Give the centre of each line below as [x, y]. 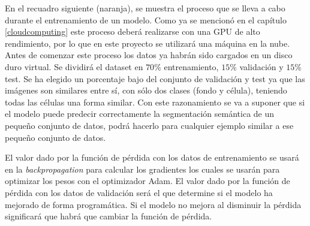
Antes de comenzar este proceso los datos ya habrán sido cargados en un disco [149, 55]
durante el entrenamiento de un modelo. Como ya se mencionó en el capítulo [146, 19]
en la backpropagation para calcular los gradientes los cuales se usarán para [142, 169]
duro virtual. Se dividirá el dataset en [74, 66]
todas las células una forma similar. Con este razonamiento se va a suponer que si [155, 102]
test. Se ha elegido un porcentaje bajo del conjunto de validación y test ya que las [155, 78]
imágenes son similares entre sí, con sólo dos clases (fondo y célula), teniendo [146, 90]
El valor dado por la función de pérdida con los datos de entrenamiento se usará [152, 157]
